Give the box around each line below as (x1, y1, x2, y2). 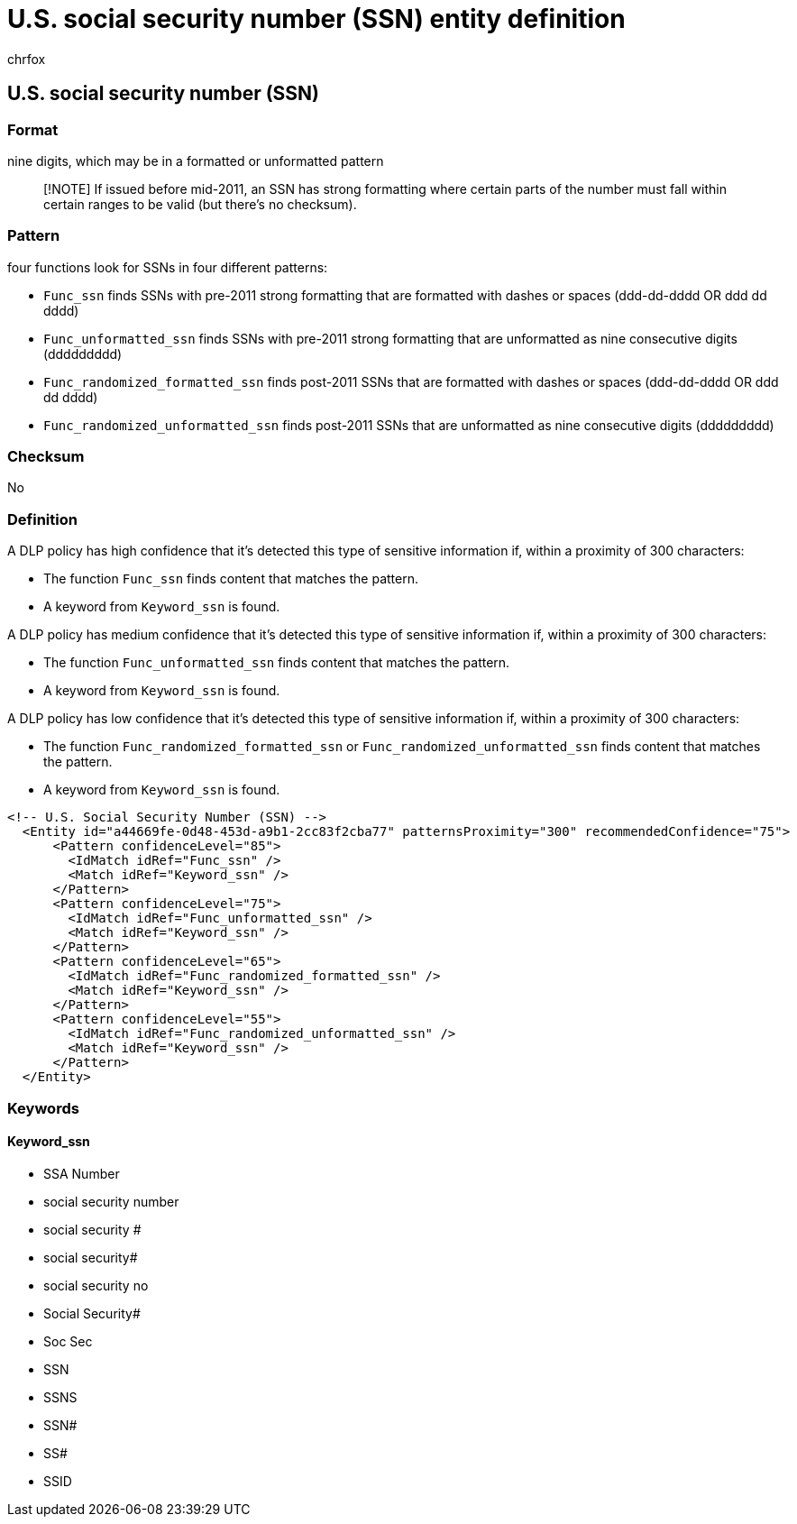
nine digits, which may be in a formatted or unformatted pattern (7, 152, 384, 169)
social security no (43, 1277, 149, 1293)
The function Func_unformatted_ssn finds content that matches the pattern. (43, 655, 510, 671)
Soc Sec (43, 1333, 93, 1349)
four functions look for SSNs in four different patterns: (7, 259, 328, 275)
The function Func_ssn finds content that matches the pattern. (43, 571, 418, 587)
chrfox (7, 50, 46, 67)
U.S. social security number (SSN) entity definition (7, 4, 626, 34)
